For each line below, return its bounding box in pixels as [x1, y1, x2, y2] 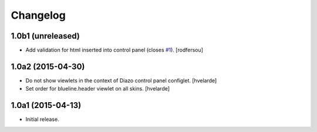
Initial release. [25, 116, 59, 123]
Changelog [11, 9, 66, 22]
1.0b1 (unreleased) [11, 31, 80, 41]
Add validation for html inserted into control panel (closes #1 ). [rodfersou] [25, 47, 204, 54]
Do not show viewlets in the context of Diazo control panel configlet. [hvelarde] [25, 77, 217, 84]
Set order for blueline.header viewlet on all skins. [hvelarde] [25, 85, 170, 92]
